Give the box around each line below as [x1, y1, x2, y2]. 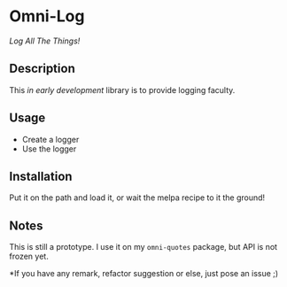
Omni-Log [9, 6, 85, 27]
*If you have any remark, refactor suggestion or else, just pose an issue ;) [9, 268, 279, 279]
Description [9, 61, 75, 76]
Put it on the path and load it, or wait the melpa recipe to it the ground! [9, 192, 266, 203]
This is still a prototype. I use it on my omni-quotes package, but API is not [9, 242, 277, 252]
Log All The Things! [9, 35, 81, 46]
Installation [9, 168, 73, 183]
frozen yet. [9, 251, 49, 262]
